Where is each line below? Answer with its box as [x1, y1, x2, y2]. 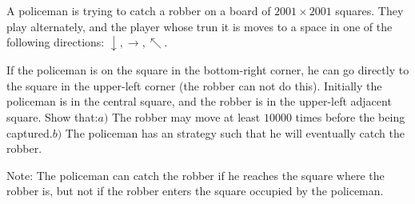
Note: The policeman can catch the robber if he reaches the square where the [6, 166, 385, 183]
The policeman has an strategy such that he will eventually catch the [65, 124, 405, 141]
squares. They [335, 2, 404, 18]
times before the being [295, 108, 405, 125]
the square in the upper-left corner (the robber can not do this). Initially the [6, 77, 382, 94]
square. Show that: [6, 108, 98, 125]
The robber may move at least [111, 108, 261, 125]
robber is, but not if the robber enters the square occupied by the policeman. [6, 182, 384, 199]
